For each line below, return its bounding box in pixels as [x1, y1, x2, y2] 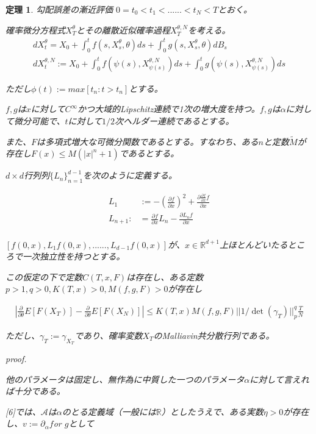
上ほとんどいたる [219, 238, 288, 251]
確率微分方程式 [5, 23, 65, 36]
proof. [5, 352, 27, 365]
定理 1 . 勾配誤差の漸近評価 [5, 3, 113, 15]
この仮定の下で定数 [5, 270, 82, 283]
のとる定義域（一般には [62, 405, 156, 418]
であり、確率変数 [74, 329, 143, 341]
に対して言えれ [250, 372, 309, 385]
